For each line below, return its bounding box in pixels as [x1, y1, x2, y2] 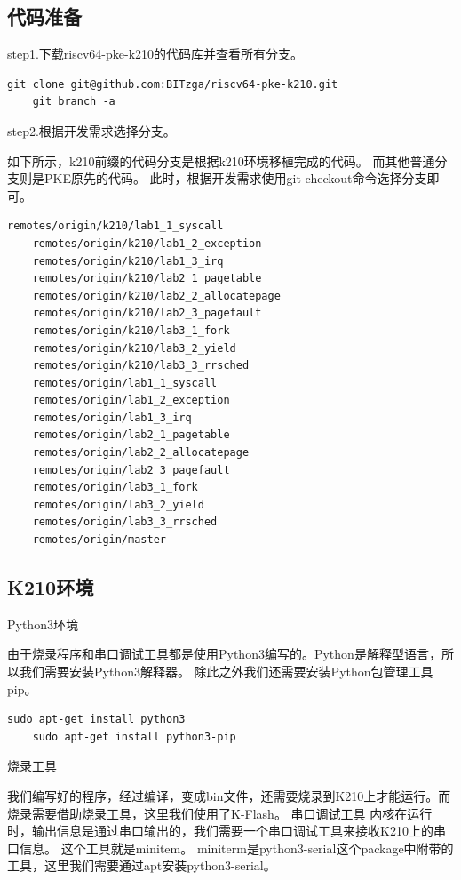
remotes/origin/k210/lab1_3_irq [32, 254, 224, 268]
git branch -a [32, 95, 115, 108]
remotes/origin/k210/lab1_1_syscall [7, 220, 224, 233]
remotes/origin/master [32, 533, 166, 547]
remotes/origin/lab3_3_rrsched [32, 516, 218, 529]
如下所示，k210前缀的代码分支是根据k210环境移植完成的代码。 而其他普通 [7, 151, 435, 170]
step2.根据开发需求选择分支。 [7, 121, 176, 140]
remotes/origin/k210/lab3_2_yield [32, 341, 236, 355]
